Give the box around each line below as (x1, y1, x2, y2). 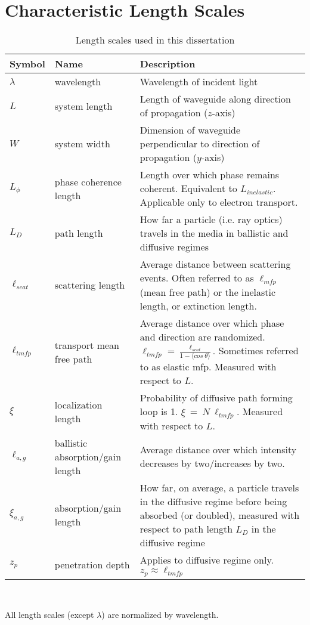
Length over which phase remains (139, 168, 280, 182)
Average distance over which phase (139, 316, 284, 330)
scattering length (54, 278, 125, 292)
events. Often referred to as (139, 271, 254, 285)
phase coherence (54, 174, 122, 188)
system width (54, 137, 110, 151)
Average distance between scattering (139, 257, 291, 271)
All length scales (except (5, 608, 94, 621)
